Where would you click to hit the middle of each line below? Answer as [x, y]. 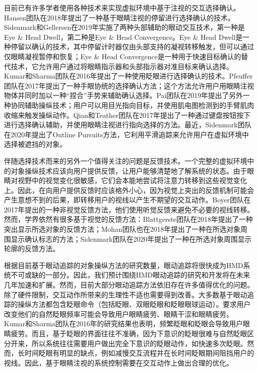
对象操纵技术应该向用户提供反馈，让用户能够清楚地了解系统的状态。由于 [129, 170]
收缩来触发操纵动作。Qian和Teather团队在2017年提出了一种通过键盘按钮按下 [127, 115]
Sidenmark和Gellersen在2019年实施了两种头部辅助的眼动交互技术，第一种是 [125, 27]
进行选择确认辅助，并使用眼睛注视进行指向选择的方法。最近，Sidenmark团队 [128, 125]
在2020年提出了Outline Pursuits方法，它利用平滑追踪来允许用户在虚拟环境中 [127, 134]
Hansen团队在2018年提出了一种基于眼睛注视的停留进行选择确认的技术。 [119, 17]
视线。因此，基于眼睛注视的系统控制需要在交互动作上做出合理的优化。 [119, 362]
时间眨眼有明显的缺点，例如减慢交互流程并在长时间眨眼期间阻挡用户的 [139, 353]
